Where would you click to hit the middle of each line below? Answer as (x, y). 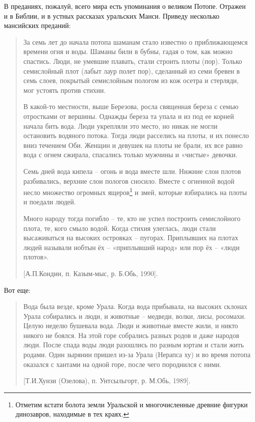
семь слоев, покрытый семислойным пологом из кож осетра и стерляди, (131, 80)
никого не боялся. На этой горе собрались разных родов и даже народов (131, 335)
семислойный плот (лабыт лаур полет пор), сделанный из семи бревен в (131, 70)
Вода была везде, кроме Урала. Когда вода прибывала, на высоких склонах (135, 306)
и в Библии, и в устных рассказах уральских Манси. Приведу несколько (112, 15)
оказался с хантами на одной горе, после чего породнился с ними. (122, 364)
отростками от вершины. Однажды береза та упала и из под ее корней (128, 116)
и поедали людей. (50, 202)
